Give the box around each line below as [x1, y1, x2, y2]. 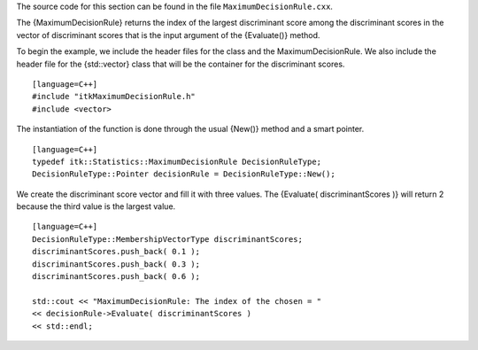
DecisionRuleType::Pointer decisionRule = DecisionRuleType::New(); [32, 169, 335, 179]
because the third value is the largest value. [16, 201, 176, 212]
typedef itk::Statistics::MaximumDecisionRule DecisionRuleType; [32, 156, 322, 167]
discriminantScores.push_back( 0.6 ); [32, 271, 201, 282]
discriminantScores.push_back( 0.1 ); [32, 246, 201, 257]
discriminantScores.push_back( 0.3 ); [32, 259, 201, 269]
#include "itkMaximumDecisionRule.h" [32, 91, 197, 102]
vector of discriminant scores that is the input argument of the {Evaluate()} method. [16, 29, 320, 40]
